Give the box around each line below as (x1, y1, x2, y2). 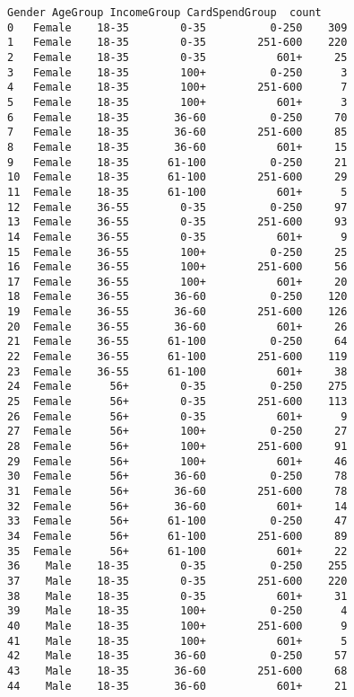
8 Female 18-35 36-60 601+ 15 (7, 140, 348, 154)
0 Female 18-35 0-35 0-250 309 (7, 21, 348, 34)
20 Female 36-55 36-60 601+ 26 (7, 320, 348, 333)
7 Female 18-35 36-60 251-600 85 (7, 126, 348, 139)
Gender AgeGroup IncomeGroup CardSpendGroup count (7, 6, 322, 19)
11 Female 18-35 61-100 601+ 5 (7, 185, 348, 199)
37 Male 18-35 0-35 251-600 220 (7, 574, 348, 587)
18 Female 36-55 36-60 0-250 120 (7, 290, 348, 304)
